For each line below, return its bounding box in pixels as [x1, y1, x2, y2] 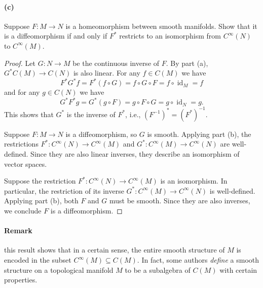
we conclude [4, 205, 42, 216]
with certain [219, 264, 257, 275]
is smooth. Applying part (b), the [147, 128, 251, 139]
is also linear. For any [73, 67, 140, 78]
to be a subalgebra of [125, 264, 191, 275]
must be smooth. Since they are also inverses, [109, 195, 250, 206]
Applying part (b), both [4, 195, 79, 206]
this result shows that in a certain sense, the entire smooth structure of [4, 244, 225, 255]
